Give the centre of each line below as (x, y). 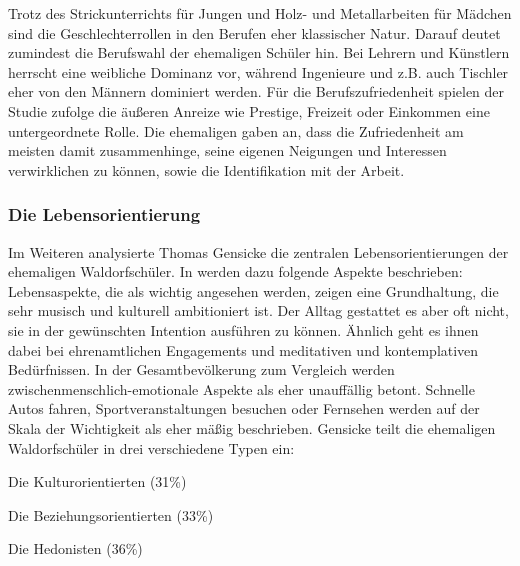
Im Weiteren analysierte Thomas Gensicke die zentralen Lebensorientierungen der (258, 251)
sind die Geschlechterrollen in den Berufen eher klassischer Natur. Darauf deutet (254, 32)
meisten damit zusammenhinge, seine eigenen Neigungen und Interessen (227, 150)
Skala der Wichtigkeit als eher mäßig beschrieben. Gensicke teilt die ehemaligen (252, 427)
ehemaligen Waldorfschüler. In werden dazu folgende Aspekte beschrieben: (235, 271)
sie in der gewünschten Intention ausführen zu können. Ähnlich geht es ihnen (243, 329)
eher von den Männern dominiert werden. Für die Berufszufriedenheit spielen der (256, 91)
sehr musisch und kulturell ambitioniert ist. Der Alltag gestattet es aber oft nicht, (258, 310)
